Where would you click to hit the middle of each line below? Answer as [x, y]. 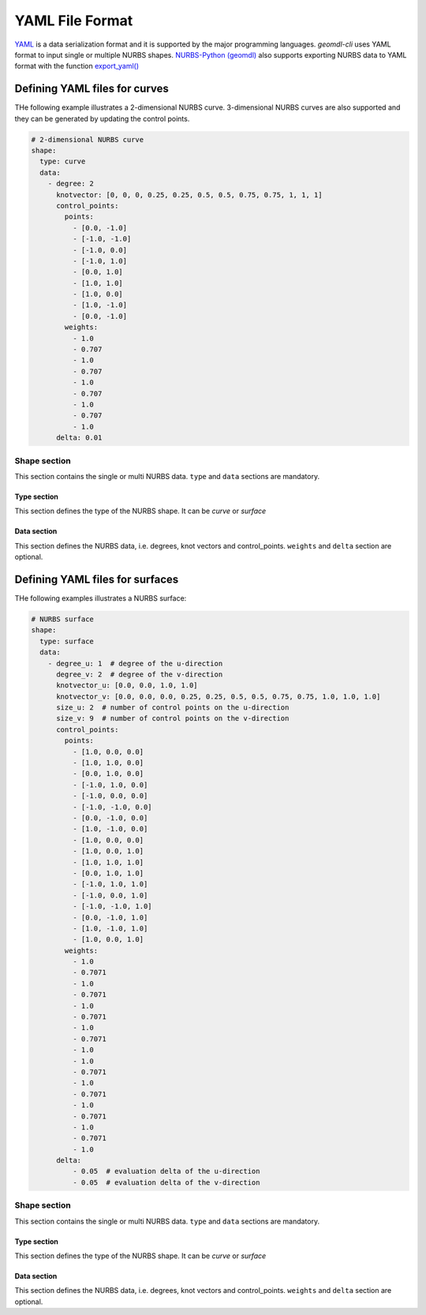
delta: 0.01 [79, 438]
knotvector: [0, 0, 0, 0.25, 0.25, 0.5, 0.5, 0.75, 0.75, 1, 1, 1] [189, 195]
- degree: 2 [71, 184]
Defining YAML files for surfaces [97, 579]
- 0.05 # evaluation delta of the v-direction [166, 1182]
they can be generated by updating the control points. [102, 118]
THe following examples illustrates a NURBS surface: [101, 598]
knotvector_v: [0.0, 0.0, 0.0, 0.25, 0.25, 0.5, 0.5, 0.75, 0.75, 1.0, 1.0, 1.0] [219, 696]
